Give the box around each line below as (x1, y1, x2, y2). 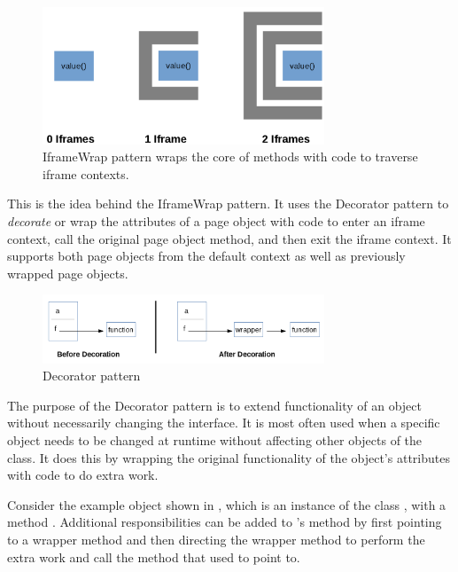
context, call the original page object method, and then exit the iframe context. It (7, 229, 452, 247)
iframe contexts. (43, 164, 129, 183)
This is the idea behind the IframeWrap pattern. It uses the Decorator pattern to (7, 194, 449, 213)
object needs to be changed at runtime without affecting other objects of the (7, 431, 423, 450)
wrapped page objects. (7, 263, 128, 282)
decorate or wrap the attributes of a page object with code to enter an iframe (7, 212, 425, 231)
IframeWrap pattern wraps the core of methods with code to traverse (43, 147, 418, 166)
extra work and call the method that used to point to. (7, 547, 300, 566)
